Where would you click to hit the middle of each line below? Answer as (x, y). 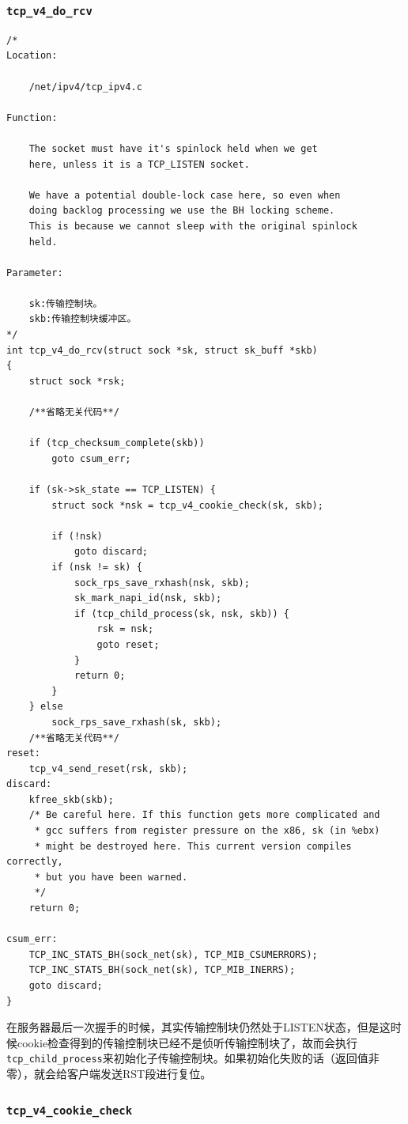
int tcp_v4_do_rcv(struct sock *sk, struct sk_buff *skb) (162, 350)
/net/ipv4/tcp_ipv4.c (85, 87)
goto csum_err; (91, 458)
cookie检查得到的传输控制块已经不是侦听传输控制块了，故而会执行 (187, 1042)
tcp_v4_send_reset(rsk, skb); (108, 768)
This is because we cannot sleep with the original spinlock (193, 226)
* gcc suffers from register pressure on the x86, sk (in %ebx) (207, 831)
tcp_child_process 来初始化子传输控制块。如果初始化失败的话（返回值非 (193, 1058)
